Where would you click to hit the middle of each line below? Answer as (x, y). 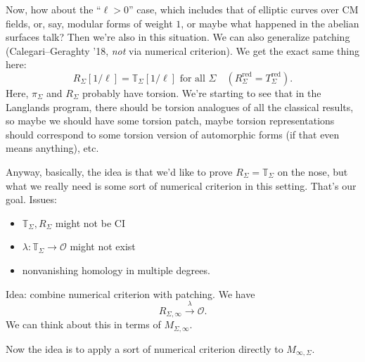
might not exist (103, 246)
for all (192, 78)
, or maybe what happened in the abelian (270, 23)
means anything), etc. (52, 148)
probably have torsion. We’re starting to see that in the (202, 92)
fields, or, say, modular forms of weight (89, 23)
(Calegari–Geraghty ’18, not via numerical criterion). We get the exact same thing (183, 50)
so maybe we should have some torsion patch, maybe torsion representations (170, 121)
